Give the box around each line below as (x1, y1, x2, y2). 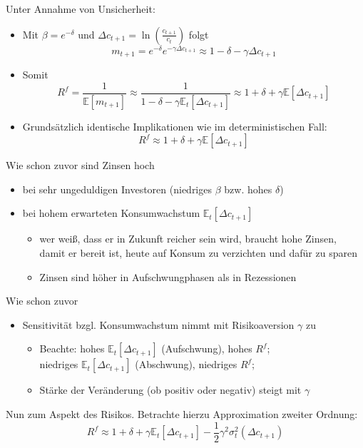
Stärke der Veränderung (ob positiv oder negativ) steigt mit (39, 382, 302, 397)
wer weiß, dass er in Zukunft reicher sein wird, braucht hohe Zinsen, (39, 231, 337, 246)
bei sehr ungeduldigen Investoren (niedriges (22, 181, 212, 196)
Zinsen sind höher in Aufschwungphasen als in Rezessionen (39, 269, 297, 284)
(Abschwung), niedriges (135, 357, 237, 372)
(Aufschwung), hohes (161, 341, 252, 356)
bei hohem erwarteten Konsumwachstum (22, 205, 200, 220)
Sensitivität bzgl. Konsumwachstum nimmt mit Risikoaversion (22, 317, 295, 332)
